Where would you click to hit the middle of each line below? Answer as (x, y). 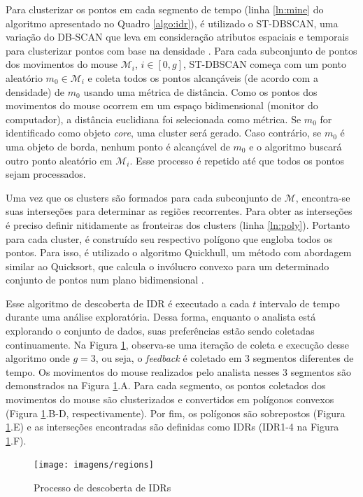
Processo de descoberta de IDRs (102, 488)
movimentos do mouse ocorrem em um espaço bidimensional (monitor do (162, 105)
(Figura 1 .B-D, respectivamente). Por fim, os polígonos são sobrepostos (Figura (176, 413)
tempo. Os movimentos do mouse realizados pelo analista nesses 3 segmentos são (178, 371)
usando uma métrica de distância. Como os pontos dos (200, 91)
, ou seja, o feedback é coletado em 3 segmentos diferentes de (225, 358)
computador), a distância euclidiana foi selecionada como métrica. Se (154, 119)
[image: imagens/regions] (94, 465)
